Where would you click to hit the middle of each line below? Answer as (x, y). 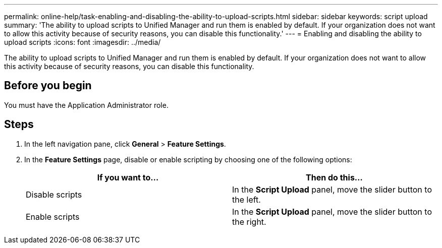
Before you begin (48, 86)
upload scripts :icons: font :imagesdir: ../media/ (82, 42)
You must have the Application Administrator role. (86, 105)
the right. (249, 222)
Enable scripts (53, 216)
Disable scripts (54, 194)
